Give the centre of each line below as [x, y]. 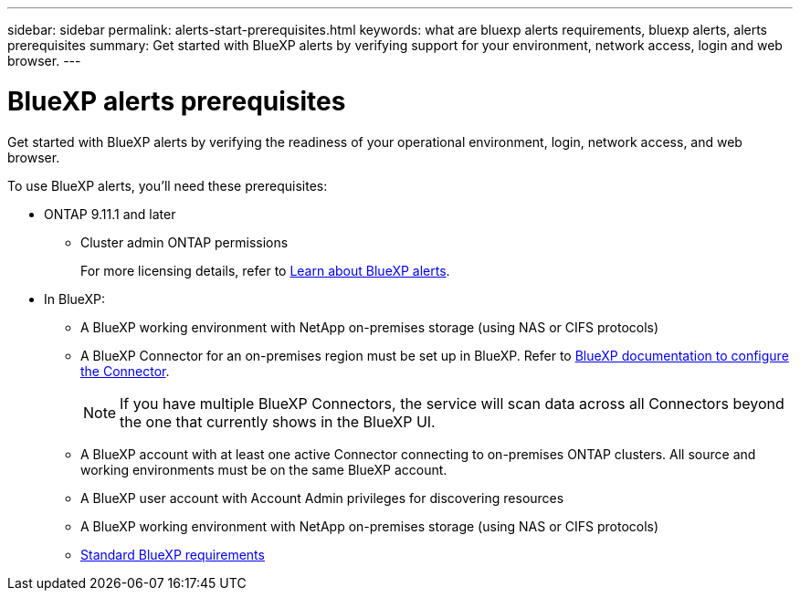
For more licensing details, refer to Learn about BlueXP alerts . [265, 270]
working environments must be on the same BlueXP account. [264, 469]
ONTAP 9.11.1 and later [110, 214]
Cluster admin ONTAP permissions [184, 242]
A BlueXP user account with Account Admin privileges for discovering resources [322, 498]
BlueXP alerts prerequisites [177, 101]
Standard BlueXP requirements [173, 554]
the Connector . [125, 371]
